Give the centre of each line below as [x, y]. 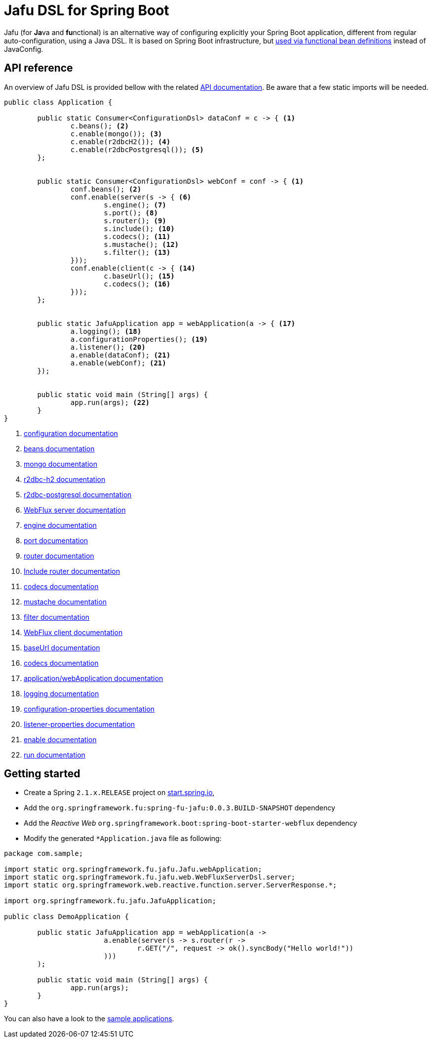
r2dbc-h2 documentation [65, 479]
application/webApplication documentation [94, 678]
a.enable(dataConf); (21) [120, 355]
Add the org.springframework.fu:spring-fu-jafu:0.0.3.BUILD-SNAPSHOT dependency [179, 808]
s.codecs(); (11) [137, 236]
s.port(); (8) [131, 213]
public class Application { [58, 102]
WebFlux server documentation [75, 510]
